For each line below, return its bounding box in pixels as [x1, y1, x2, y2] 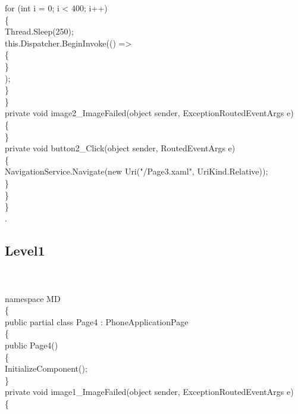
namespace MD [5, 292, 61, 304]
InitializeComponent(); [5, 362, 87, 375]
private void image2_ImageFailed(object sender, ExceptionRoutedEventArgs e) [5, 107, 294, 119]
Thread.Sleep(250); [5, 25, 74, 38]
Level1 [5, 241, 45, 259]
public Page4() [5, 339, 58, 351]
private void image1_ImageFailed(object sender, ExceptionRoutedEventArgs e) [5, 385, 294, 398]
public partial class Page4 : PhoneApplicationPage [5, 315, 189, 328]
